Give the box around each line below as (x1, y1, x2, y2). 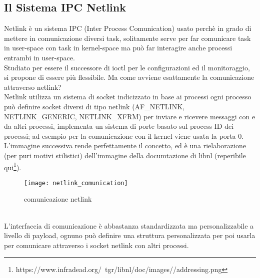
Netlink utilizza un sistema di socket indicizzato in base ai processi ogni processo (4, 91, 251, 102)
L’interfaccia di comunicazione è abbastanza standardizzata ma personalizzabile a (4, 220, 254, 231)
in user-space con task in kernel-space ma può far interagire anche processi (4, 42, 232, 53)
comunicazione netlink (24, 194, 92, 204)
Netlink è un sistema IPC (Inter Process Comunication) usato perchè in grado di (4, 23, 251, 33)
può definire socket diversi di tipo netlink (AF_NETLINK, (4, 101, 184, 111)
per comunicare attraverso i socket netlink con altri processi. (4, 240, 189, 250)
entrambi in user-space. (4, 52, 75, 62)
